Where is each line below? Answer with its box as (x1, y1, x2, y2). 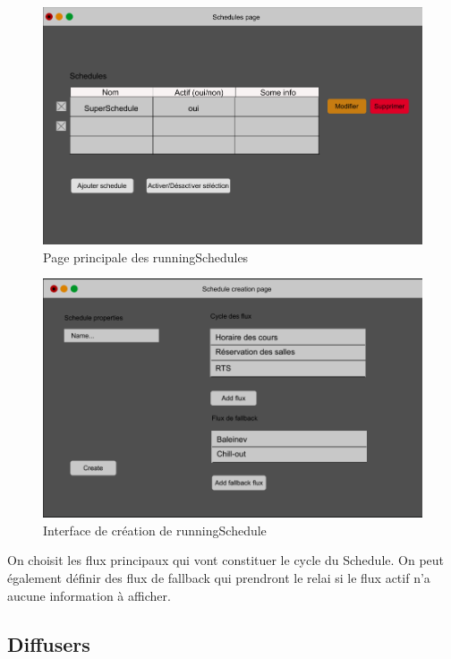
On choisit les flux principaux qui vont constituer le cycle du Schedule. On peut (7, 551, 445, 569)
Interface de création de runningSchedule (43, 520, 267, 539)
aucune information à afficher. (7, 586, 171, 604)
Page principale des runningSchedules (43, 247, 249, 266)
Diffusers (7, 629, 90, 657)
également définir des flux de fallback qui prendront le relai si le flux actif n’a (7, 569, 430, 587)
